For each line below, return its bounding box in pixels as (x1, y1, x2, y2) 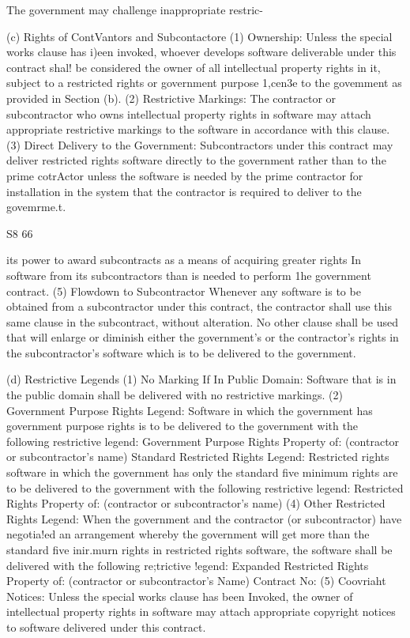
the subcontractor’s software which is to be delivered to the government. (6, 344, 356, 361)
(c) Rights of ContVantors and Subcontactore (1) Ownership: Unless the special (6, 28, 393, 44)
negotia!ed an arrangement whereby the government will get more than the (6, 526, 370, 542)
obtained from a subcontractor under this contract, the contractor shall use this (6, 298, 392, 315)
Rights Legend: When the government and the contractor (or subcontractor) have (6, 510, 402, 527)
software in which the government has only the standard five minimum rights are (6, 464, 398, 481)
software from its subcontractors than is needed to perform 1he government (6, 266, 371, 283)
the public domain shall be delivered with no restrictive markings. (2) (6, 387, 343, 403)
